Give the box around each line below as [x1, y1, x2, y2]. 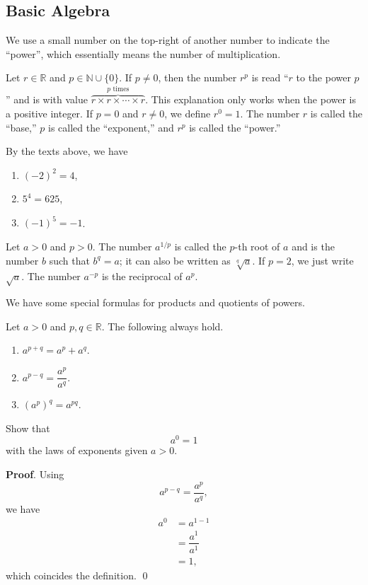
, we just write [291, 253, 354, 267]
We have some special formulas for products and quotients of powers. [6, 295, 305, 310]
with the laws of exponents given [6, 443, 148, 458]
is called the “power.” [189, 120, 281, 134]
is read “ [251, 70, 289, 85]
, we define [164, 106, 211, 121]
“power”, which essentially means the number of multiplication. [6, 46, 281, 61]
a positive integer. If [6, 106, 93, 121]
